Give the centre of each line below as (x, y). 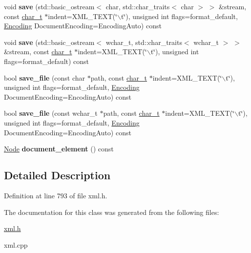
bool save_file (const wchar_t (51, 113)
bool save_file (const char (45, 77)
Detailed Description (57, 175)
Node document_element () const (59, 149)
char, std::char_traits (138, 6)
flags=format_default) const (47, 61)
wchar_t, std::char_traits (144, 42)
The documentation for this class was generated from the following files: (112, 212)
